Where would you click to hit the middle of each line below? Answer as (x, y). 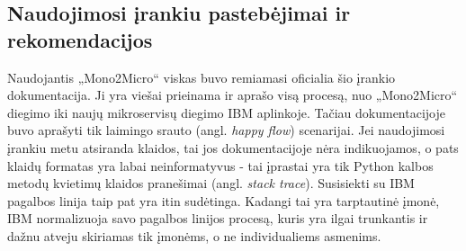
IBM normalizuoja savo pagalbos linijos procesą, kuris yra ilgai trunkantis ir (218, 218)
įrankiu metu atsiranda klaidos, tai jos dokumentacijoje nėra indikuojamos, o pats (233, 147)
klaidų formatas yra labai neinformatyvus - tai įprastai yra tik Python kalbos (220, 165)
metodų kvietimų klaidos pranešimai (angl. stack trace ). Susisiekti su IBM (211, 183)
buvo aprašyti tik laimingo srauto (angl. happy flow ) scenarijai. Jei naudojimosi (226, 130)
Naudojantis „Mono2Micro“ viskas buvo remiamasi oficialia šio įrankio (202, 77)
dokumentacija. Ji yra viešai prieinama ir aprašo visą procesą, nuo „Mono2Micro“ (233, 95)
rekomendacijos (80, 39)
